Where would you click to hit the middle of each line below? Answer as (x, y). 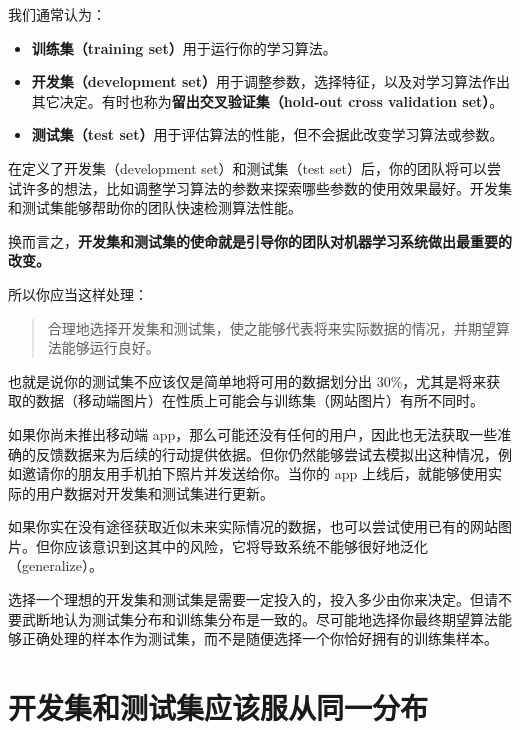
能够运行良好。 (110, 347)
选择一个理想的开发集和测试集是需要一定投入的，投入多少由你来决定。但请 (253, 599)
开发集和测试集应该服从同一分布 (218, 707)
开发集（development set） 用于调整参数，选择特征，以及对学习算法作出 (270, 81)
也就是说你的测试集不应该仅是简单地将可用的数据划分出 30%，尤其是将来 (247, 380)
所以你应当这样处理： (78, 293)
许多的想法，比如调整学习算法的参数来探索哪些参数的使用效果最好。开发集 (266, 187)
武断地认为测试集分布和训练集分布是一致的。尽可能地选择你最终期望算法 (259, 618)
